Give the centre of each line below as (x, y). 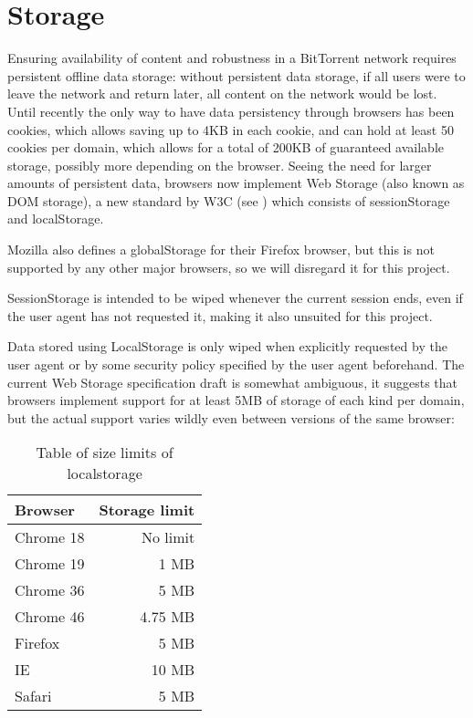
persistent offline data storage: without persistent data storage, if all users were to (236, 75)
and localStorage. (56, 219)
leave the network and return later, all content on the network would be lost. (222, 94)
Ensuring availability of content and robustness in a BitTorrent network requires (232, 58)
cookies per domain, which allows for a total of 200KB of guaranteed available (226, 147)
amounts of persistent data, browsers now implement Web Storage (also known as (236, 183)
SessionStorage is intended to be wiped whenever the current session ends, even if (235, 298)
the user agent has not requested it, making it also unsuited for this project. (220, 315)
